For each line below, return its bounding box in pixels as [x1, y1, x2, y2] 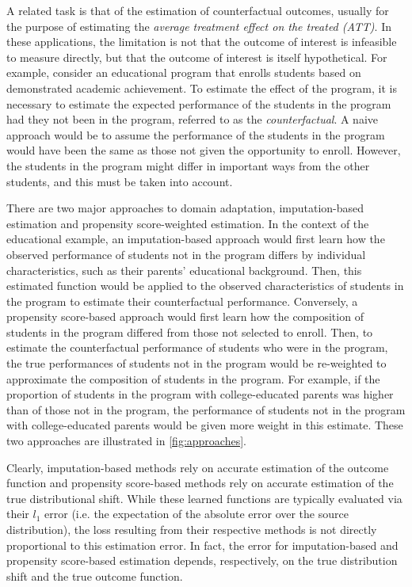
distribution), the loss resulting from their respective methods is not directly [6, 521, 377, 537]
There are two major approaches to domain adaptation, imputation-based [6, 200, 364, 216]
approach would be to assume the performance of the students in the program [6, 126, 385, 143]
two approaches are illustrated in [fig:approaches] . [6, 433, 246, 449]
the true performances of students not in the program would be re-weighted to [6, 355, 387, 372]
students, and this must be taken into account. [6, 173, 233, 189]
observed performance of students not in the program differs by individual [6, 246, 366, 262]
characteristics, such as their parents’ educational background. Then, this [6, 261, 362, 278]
